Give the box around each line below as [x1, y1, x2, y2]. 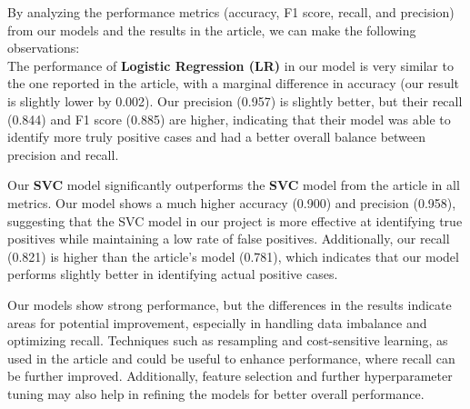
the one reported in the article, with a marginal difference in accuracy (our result [7, 74, 459, 93]
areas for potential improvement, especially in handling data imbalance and [7, 313, 427, 332]
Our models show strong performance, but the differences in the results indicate [7, 294, 452, 314]
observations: [7, 38, 80, 57]
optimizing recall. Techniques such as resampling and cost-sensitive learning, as [7, 331, 448, 350]
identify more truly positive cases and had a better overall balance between [7, 127, 426, 146]
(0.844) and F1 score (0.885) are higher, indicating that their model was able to [7, 109, 451, 128]
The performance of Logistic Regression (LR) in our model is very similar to [7, 55, 454, 75]
